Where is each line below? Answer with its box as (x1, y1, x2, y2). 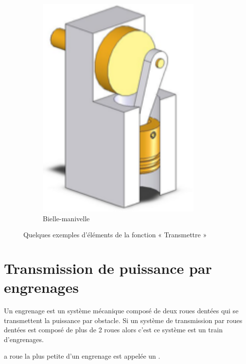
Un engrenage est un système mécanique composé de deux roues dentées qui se (4, 306, 239, 316)
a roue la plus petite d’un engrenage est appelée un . (4, 350, 160, 361)
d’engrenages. (4, 334, 44, 345)
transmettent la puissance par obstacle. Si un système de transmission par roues (4, 315, 243, 325)
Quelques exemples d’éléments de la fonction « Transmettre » (23, 230, 207, 240)
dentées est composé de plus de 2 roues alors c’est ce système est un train (4, 325, 223, 335)
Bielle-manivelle (43, 213, 90, 223)
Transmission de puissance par (4, 258, 212, 278)
